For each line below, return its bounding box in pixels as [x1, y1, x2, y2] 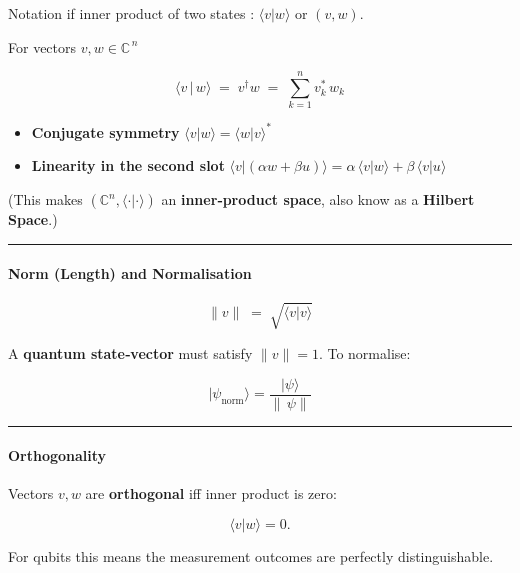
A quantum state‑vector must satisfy [8, 342, 253, 363]
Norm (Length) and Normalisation [8, 263, 252, 284]
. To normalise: [318, 342, 411, 363]
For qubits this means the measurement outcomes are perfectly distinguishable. [8, 545, 494, 566]
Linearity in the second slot [31, 155, 225, 176]
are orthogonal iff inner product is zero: [85, 483, 337, 504]
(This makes [8, 189, 83, 209]
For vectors [8, 36, 77, 57]
